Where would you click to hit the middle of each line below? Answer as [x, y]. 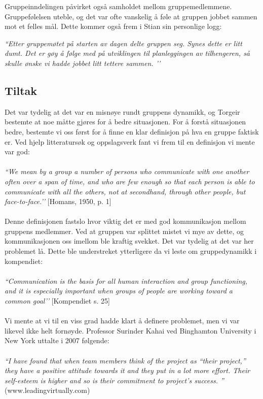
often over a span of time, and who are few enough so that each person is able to [130, 181]
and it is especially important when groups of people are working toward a [119, 291]
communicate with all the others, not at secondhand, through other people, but [125, 191]
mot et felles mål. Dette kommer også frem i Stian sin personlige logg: [113, 26]
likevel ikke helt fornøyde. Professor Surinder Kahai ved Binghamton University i [130, 330]
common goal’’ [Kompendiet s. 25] [57, 301]
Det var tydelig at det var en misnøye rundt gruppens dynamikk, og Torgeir [122, 111]
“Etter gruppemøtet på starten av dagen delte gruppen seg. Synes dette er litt [123, 43]
